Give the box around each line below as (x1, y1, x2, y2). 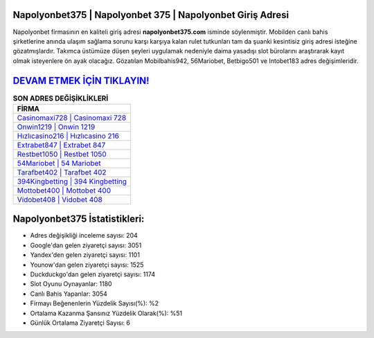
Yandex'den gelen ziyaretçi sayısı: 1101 (30, 251, 140, 259)
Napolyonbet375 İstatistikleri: (12, 213, 145, 225)
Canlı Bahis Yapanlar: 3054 (30, 290, 107, 298)
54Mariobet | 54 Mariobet (17, 158, 102, 168)
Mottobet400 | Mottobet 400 (17, 186, 111, 195)
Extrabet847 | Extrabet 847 (17, 140, 106, 150)
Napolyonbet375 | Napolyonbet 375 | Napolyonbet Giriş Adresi (12, 9, 290, 21)
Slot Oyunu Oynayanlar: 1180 (30, 280, 112, 288)
